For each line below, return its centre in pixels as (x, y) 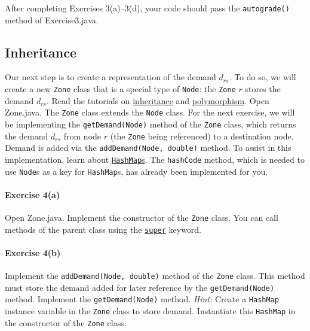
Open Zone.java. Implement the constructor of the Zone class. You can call (142, 218)
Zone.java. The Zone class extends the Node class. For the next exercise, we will (150, 112)
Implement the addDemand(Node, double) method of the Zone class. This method (155, 276)
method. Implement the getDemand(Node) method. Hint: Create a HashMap (142, 299)
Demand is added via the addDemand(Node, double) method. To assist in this (148, 148)
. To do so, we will (263, 77)
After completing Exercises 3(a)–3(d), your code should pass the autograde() (147, 8)
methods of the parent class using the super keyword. (103, 229)
